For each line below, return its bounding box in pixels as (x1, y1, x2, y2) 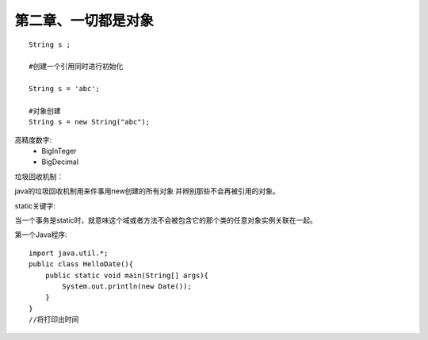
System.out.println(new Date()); (62, 281, 192, 291)
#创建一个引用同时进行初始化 (29, 62, 124, 71)
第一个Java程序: (14, 230, 67, 239)
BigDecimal (41, 157, 79, 166)
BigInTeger (41, 147, 77, 156)
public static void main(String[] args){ (44, 270, 209, 280)
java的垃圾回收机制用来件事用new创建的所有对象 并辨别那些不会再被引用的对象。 (14, 186, 281, 196)
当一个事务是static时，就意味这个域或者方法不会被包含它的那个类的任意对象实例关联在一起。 (14, 216, 317, 225)
